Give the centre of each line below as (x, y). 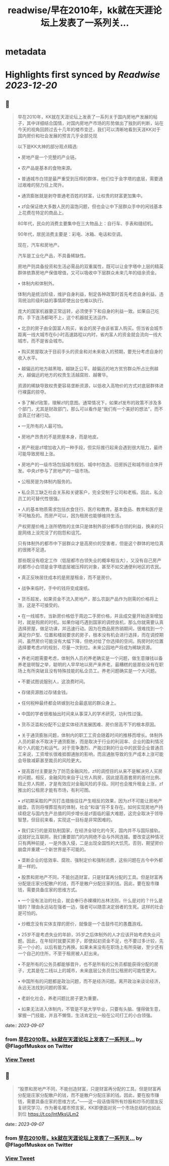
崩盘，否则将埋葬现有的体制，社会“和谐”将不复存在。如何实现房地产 (88, 807)
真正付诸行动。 (38, 415)
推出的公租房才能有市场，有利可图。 (55, 790)
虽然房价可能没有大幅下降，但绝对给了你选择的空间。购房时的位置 (95, 641)
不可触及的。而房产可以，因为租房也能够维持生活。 (71, 516)
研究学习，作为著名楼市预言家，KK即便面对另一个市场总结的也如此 (91, 1107)
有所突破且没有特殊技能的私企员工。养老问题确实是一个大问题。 (93, 671)
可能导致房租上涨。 (38, 454)
